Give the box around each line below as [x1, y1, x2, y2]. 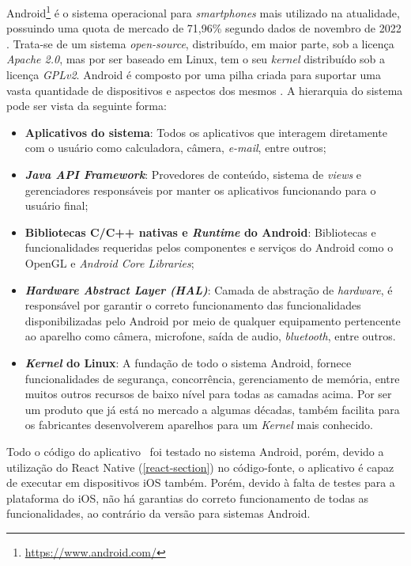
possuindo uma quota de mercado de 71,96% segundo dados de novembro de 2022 [6, 20, 402, 36]
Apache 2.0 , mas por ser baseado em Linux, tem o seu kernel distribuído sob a [6, 51, 386, 67]
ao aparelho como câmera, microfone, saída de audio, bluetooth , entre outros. [25, 328, 396, 344]
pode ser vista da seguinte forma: [6, 97, 167, 114]
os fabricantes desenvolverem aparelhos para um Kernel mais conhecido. [25, 416, 373, 433]
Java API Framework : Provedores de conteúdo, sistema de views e [25, 166, 362, 182]
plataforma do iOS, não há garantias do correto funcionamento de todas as [6, 489, 369, 506]
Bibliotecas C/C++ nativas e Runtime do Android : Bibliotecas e [25, 223, 376, 240]
